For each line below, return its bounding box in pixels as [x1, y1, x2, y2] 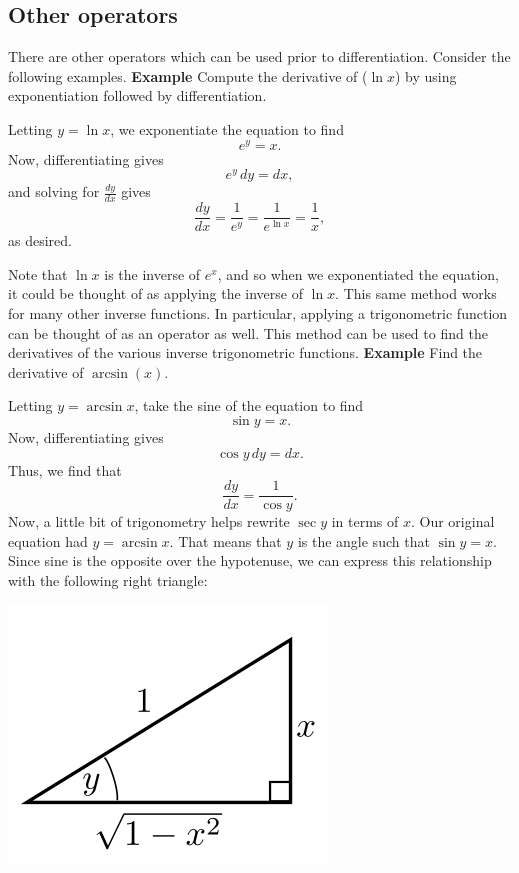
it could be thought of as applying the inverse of [8, 283, 303, 304]
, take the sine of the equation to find [134, 395, 364, 416]
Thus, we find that [8, 459, 122, 480]
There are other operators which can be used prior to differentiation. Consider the [8, 46, 511, 67]
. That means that [169, 530, 282, 551]
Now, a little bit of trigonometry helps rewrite [8, 511, 290, 532]
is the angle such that [297, 530, 430, 551]
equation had [8, 530, 88, 551]
